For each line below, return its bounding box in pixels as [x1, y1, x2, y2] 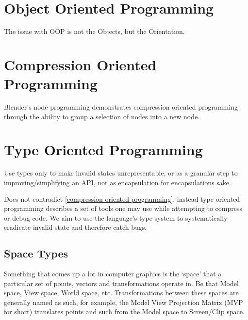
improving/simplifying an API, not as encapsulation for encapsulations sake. [4, 177, 231, 187]
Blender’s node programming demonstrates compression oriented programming [4, 102, 238, 112]
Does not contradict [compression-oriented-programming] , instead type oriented [4, 193, 240, 204]
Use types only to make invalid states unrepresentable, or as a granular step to [4, 168, 238, 178]
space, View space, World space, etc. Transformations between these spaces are [4, 288, 239, 298]
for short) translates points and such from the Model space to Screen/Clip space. [4, 306, 245, 317]
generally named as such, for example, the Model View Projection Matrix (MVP [4, 297, 243, 307]
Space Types [4, 246, 68, 261]
